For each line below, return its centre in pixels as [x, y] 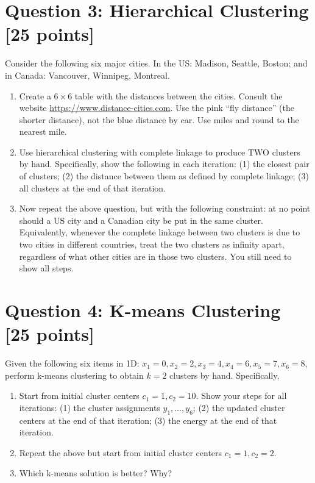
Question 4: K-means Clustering [143, 310]
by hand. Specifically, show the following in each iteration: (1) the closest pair [164, 164]
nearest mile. [43, 131]
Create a [35, 95]
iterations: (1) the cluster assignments [90, 407]
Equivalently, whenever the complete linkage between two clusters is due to [160, 232]
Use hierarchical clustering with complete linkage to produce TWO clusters [160, 152]
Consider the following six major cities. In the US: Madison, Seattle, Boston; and [156, 63]
